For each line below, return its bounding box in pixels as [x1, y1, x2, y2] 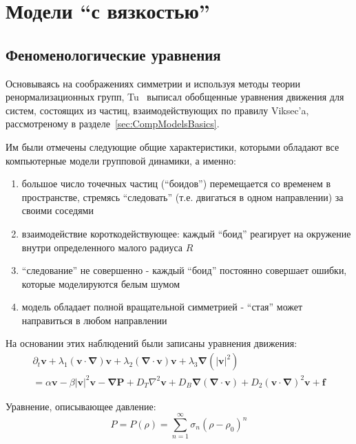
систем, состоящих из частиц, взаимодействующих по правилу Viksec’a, [6, 103, 309, 117]
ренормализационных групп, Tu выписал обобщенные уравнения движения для [6, 89, 344, 104]
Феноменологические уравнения [6, 43, 221, 65]
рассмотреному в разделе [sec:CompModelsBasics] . [6, 116, 220, 131]
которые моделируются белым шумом [21, 276, 180, 290]
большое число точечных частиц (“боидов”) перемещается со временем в [21, 176, 331, 191]
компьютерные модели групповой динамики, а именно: [6, 153, 236, 167]
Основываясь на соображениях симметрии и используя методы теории [6, 76, 301, 90]
